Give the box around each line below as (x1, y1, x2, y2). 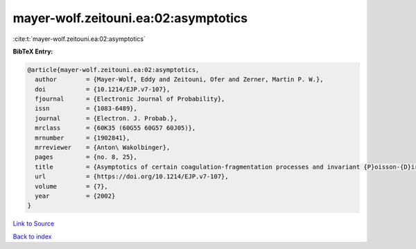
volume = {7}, (35, 182, 109, 190)
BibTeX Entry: (12, 47, 53, 55)
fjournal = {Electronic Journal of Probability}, (35, 95, 225, 103)
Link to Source (12, 219, 55, 228)
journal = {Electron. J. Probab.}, (35, 114, 178, 122)
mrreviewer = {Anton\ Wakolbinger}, (35, 144, 171, 152)
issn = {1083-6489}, (35, 105, 138, 112)
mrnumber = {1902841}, (35, 134, 130, 141)
